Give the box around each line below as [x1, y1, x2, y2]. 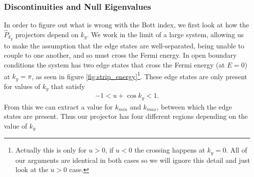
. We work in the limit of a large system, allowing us [87, 29, 244, 40]
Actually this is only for [15, 145, 87, 155]
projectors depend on [15, 29, 79, 40]
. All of [226, 145, 247, 155]
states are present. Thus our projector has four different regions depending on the [4, 111, 248, 121]
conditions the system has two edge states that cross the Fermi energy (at [4, 60, 225, 70]
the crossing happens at [134, 145, 205, 155]
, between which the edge [156, 101, 232, 111]
